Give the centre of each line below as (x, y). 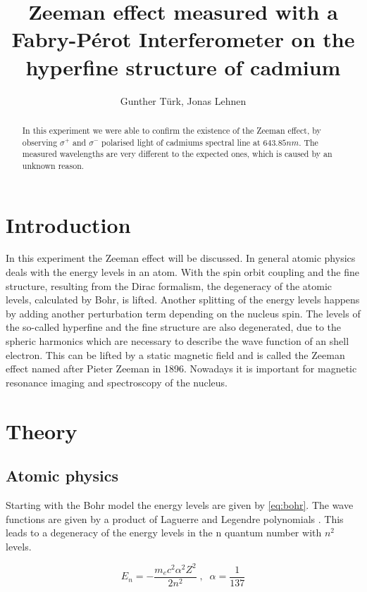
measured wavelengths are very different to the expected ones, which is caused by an (177, 154)
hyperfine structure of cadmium (183, 67)
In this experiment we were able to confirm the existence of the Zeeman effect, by (172, 130)
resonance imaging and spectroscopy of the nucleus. (117, 382)
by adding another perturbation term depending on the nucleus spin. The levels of (183, 313)
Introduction (68, 224)
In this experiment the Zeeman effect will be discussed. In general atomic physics (181, 258)
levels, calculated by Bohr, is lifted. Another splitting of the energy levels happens (183, 300)
